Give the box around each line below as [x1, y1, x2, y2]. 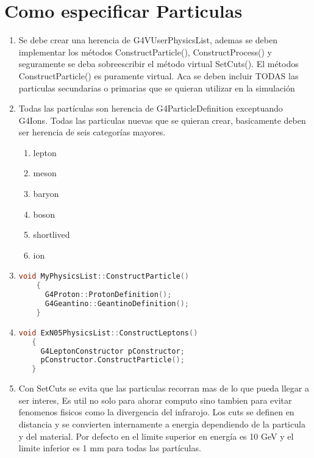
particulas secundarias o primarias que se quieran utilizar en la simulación [18, 81, 295, 94]
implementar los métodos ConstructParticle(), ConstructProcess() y [18, 45, 272, 58]
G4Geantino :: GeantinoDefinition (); [45, 299, 190, 309]
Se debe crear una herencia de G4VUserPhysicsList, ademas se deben [18, 34, 277, 46]
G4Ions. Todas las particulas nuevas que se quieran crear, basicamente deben [18, 113, 306, 126]
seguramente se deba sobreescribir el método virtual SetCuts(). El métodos [18, 57, 299, 70]
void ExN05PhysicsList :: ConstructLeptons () [18, 328, 198, 337]
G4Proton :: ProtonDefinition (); [45, 290, 172, 299]
